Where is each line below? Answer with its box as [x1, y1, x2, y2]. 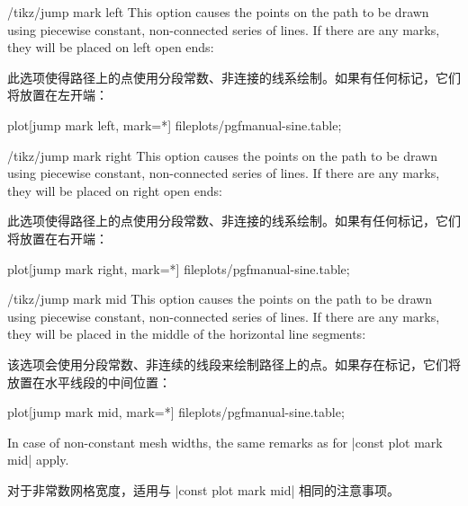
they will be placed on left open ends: [7, 38, 214, 57]
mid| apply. [7, 450, 69, 469]
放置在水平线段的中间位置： [7, 372, 171, 391]
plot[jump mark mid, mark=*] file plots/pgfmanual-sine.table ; [7, 403, 345, 422]
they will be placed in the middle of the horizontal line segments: [7, 324, 366, 343]
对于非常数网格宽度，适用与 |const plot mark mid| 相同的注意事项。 [7, 480, 400, 499]
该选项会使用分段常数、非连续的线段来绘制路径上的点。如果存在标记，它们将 [7, 354, 461, 373]
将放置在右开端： [7, 228, 108, 247]
